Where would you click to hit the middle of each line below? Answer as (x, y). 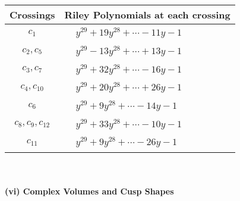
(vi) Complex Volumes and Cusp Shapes (89, 191)
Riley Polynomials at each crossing (147, 15)
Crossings (32, 15)
